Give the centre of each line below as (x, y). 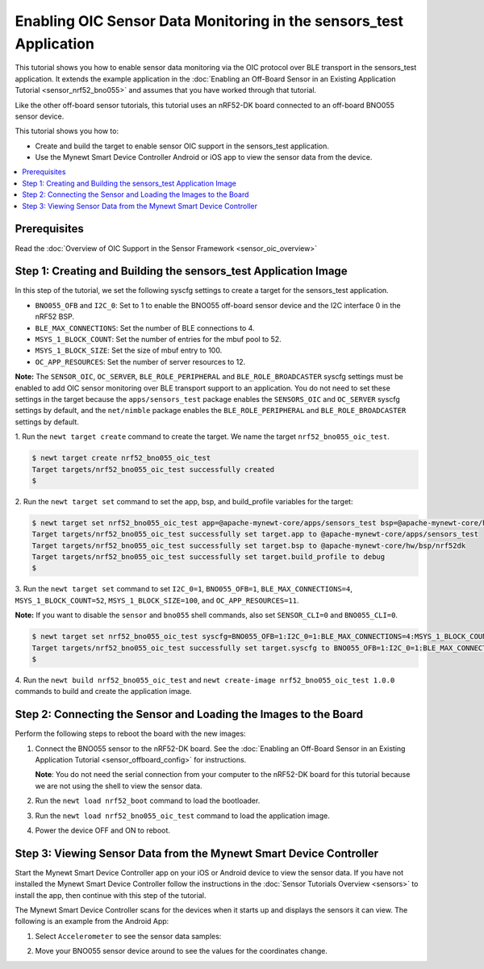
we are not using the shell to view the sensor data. (119, 786)
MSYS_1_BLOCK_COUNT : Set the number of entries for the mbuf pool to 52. (158, 340)
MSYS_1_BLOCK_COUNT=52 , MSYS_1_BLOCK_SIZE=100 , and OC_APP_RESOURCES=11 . (157, 600)
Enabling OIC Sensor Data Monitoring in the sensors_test (209, 21)
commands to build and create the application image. (103, 691)
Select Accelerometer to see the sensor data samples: (128, 936)
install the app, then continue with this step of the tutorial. (111, 895)
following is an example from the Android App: (92, 921)
